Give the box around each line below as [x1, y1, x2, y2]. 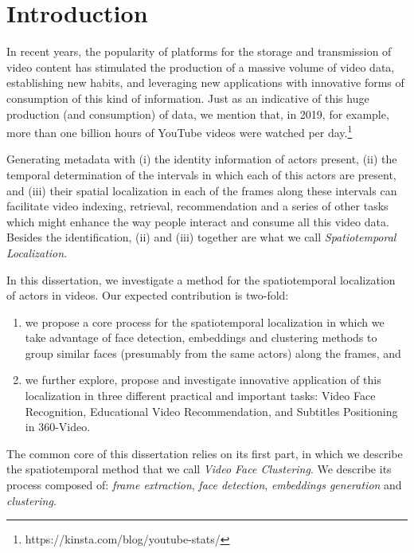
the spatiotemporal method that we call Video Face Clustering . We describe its [6, 461, 392, 477]
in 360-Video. [25, 418, 91, 435]
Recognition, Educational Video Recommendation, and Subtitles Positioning [25, 402, 398, 419]
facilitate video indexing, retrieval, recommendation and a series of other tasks [6, 198, 389, 214]
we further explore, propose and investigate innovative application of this [25, 371, 381, 388]
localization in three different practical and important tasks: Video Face [25, 387, 376, 404]
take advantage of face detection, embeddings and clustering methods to [25, 329, 377, 346]
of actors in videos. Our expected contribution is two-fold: [6, 287, 289, 304]
